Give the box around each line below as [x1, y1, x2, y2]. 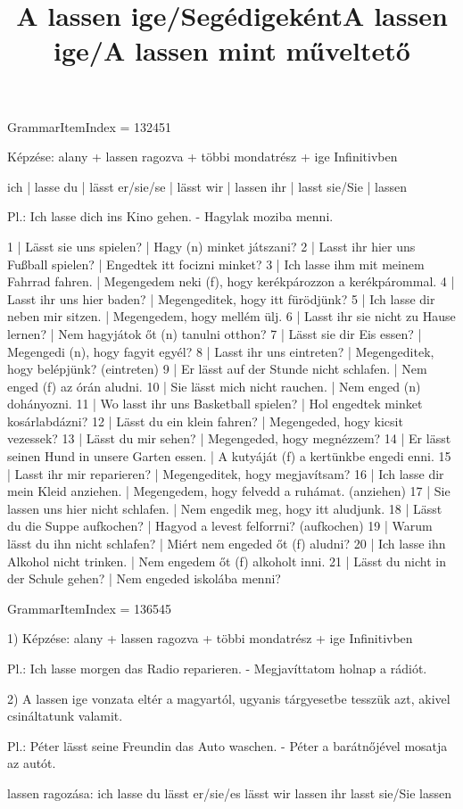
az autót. [7, 754, 56, 772]
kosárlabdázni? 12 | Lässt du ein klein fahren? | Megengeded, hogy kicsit [7, 411, 403, 430]
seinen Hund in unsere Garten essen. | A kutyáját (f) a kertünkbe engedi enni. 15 [7, 447, 451, 466]
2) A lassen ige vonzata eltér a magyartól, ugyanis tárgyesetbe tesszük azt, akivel [7, 689, 451, 707]
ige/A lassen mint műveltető [54, 32, 410, 69]
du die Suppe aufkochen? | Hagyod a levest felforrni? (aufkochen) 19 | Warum [7, 516, 433, 535]
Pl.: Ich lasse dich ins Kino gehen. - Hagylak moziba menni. [7, 207, 334, 226]
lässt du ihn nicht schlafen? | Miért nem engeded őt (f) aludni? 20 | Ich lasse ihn [7, 534, 446, 553]
